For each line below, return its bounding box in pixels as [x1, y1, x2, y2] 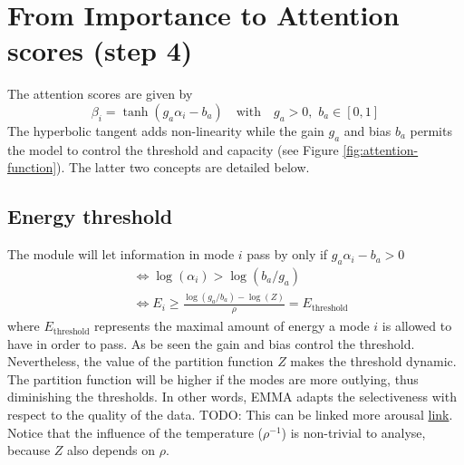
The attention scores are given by [7, 84, 193, 103]
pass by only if [246, 245, 328, 264]
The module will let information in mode [7, 245, 235, 264]
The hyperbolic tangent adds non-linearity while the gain [7, 121, 324, 140]
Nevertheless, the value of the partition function [7, 352, 274, 371]
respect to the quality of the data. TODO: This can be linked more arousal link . [7, 405, 453, 424]
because [7, 441, 51, 460]
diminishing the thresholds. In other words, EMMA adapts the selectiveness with [7, 387, 457, 406]
